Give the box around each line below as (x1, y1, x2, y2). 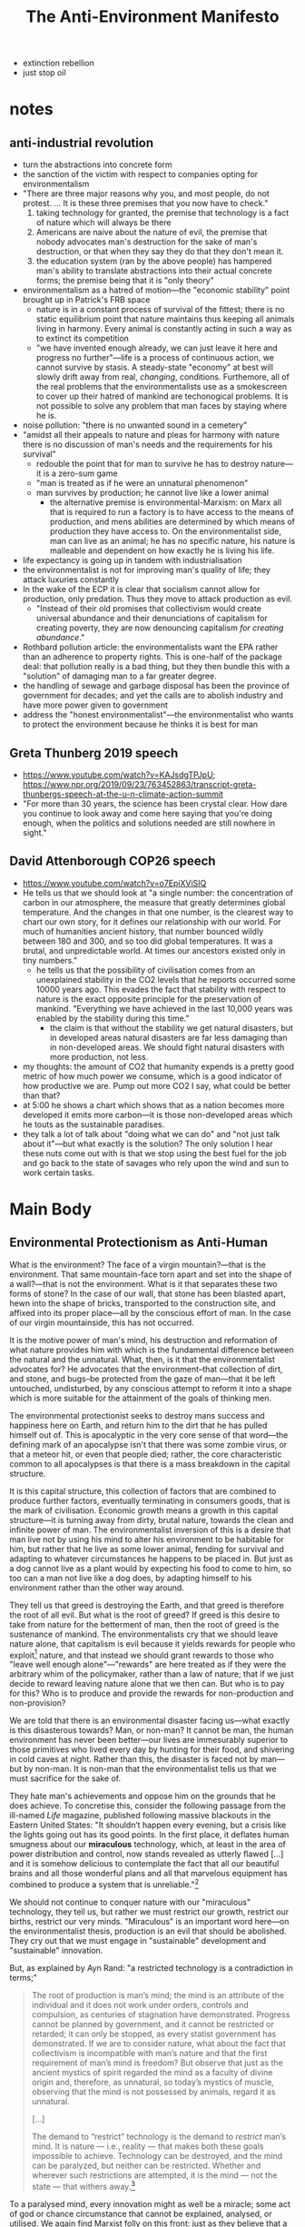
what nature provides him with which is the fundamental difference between (9, 1344, 294, 1355)
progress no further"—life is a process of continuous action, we (35, 352, 275, 363)
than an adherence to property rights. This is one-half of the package (22, 651, 283, 662)
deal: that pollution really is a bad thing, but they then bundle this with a (22, 661, 290, 672)
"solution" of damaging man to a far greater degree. (22, 670, 217, 682)
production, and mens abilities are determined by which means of (49, 516, 296, 528)
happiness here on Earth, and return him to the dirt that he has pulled (9, 1420, 268, 1430)
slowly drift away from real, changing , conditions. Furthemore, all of (35, 371, 290, 382)
